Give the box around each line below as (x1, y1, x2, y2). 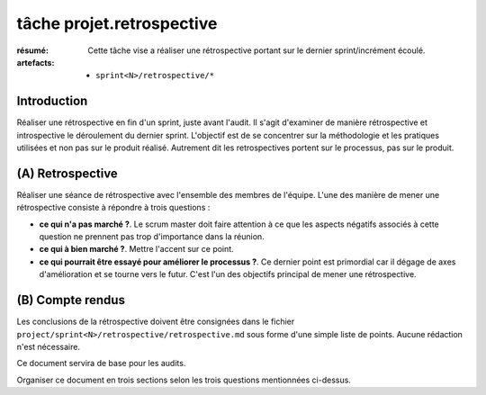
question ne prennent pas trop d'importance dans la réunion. (39, 231, 265, 242)
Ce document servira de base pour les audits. (16, 358, 186, 369)
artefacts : (16, 57, 55, 67)
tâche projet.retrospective (16, 13, 218, 33)
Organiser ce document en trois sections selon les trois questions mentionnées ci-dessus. (16, 374, 351, 385)
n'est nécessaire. (16, 341, 81, 352)
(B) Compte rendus (16, 292, 126, 308)
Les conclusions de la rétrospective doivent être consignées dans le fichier (16, 316, 295, 328)
